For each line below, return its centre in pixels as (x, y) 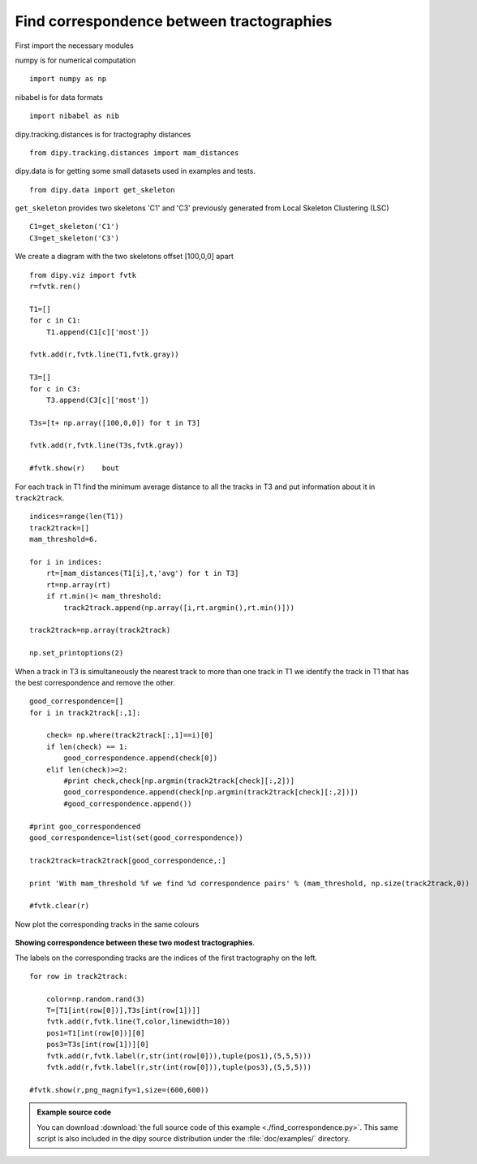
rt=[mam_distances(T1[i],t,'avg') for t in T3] (142, 573)
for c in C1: (55, 320)
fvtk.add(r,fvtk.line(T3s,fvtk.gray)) (107, 446)
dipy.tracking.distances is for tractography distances (103, 134)
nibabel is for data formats (59, 97)
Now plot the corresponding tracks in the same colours (107, 924)
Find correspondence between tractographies (174, 21)
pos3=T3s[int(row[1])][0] (98, 1045)
